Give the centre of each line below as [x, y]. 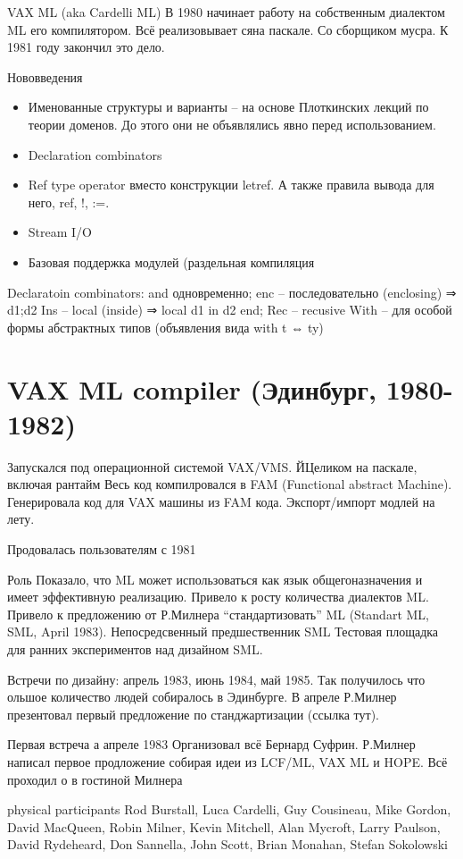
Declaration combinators [95, 154]
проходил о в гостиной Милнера [95, 779]
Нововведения [45, 76]
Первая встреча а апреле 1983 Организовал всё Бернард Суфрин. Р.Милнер [211, 744]
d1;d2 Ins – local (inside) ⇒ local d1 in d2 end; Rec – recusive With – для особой [230, 310]
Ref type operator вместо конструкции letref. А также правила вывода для [231, 185]
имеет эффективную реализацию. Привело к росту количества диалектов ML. [218, 597]
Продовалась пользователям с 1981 [102, 549]
